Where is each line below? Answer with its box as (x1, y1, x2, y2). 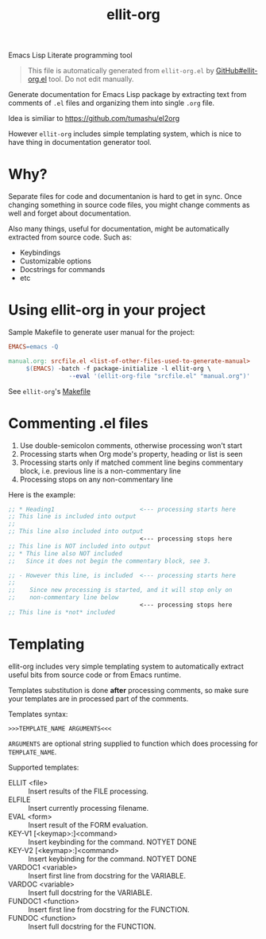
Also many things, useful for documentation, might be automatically (8, 224, 229, 234)
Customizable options (19, 256, 91, 266)
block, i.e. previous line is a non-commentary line (19, 466, 181, 475)
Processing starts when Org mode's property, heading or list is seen (19, 449, 244, 458)
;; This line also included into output (8, 528, 145, 536)
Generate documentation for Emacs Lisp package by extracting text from (8, 90, 247, 99)
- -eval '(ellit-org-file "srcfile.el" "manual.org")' (68, 372, 250, 380)
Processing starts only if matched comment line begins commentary (19, 458, 244, 467)
